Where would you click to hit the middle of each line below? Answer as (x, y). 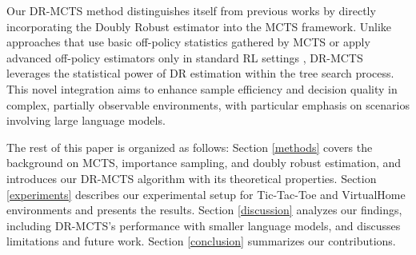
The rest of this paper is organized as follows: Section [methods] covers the (190, 147)
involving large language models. (86, 120)
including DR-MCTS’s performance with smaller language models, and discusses (204, 225)
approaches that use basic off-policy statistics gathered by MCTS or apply (188, 42)
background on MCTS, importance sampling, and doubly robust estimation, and (204, 163)
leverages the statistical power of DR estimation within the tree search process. (200, 73)
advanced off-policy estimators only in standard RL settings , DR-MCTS (185, 57)
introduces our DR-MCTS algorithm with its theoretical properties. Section (192, 178)
